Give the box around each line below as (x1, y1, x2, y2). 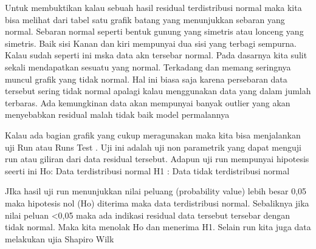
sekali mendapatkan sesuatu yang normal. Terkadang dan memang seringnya (5, 60, 291, 73)
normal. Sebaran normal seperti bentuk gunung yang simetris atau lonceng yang (5, 25, 304, 38)
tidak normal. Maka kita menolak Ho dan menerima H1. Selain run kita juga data (5, 220, 311, 233)
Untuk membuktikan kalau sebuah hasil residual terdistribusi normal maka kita (5, 1, 302, 13)
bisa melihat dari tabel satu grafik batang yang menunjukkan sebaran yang (5, 13, 285, 26)
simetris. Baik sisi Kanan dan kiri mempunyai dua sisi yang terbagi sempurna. (5, 36, 297, 49)
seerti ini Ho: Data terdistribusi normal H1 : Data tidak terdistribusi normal (5, 164, 290, 177)
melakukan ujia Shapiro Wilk (5, 232, 114, 245)
